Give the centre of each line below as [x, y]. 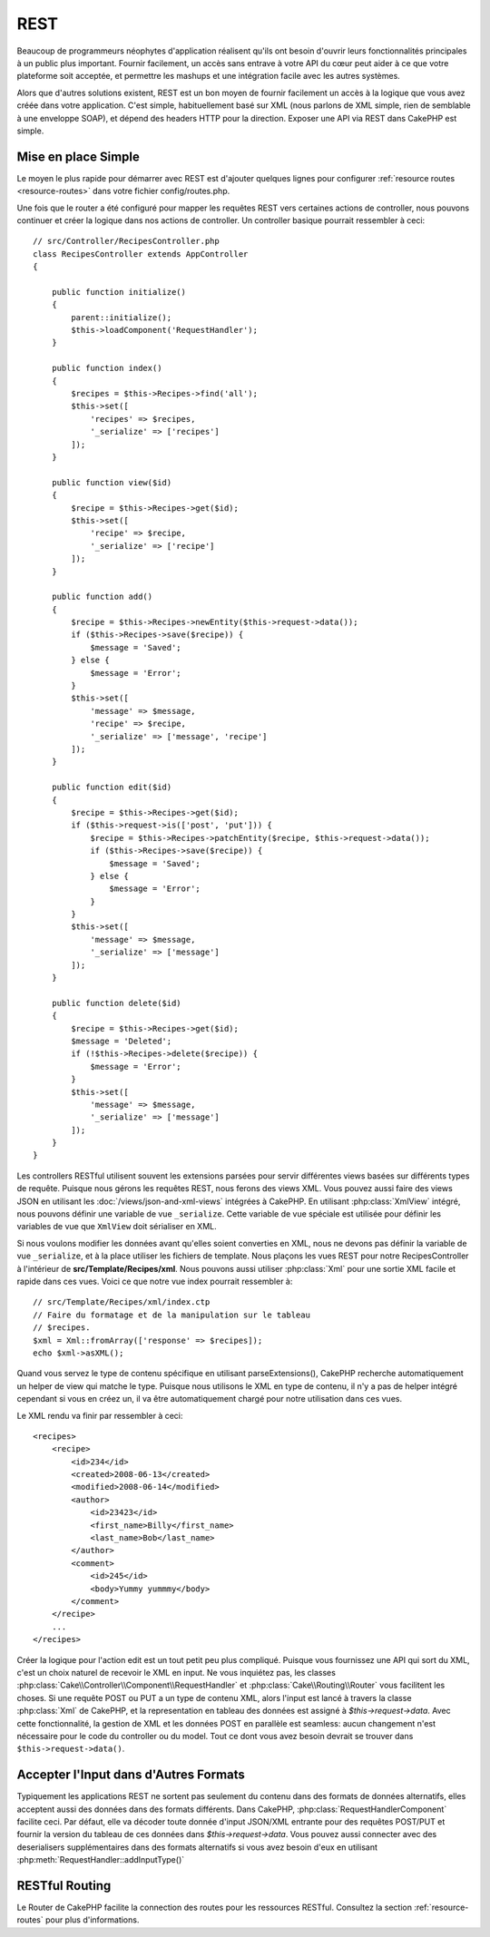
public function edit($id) [112, 788]
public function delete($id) [116, 1003]
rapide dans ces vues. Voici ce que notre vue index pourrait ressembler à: [155, 1281]
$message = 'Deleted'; [122, 1041]
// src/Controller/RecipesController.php [126, 241]
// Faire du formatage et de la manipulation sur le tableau [171, 1315]
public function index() [107, 368]
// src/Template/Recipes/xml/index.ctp [122, 1302]
